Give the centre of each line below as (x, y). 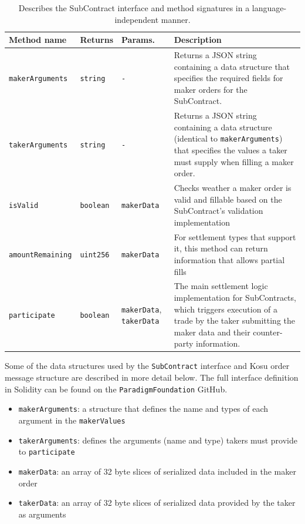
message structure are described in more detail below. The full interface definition (152, 377)
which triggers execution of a (226, 309)
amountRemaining (40, 255)
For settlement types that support (235, 236)
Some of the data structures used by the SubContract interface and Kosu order (147, 366)
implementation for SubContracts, (235, 297)
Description (198, 40)
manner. (176, 19)
